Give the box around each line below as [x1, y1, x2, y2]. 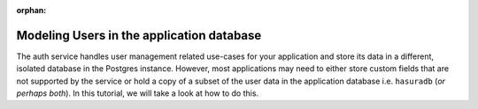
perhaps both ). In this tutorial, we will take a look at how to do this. [16, 88, 259, 98]
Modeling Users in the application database [16, 27, 262, 43]
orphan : [16, 5, 47, 15]
